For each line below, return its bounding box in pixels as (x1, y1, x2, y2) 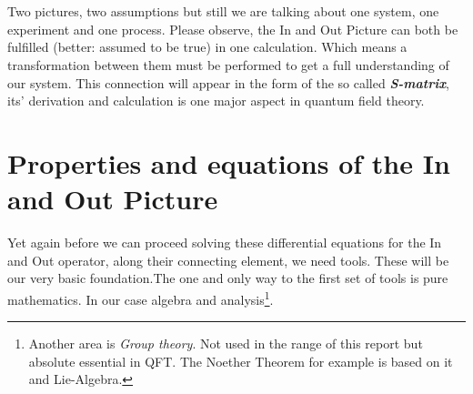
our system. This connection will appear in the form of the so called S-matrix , (7, 73, 449, 92)
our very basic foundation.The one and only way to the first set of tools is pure (7, 268, 448, 288)
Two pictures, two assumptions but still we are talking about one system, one (7, 2, 439, 21)
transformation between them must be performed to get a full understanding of (7, 55, 449, 74)
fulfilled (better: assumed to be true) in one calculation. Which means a (7, 37, 408, 56)
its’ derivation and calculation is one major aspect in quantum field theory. (7, 91, 425, 110)
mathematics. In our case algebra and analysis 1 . (7, 287, 274, 308)
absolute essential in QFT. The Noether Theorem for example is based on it (28, 351, 453, 370)
